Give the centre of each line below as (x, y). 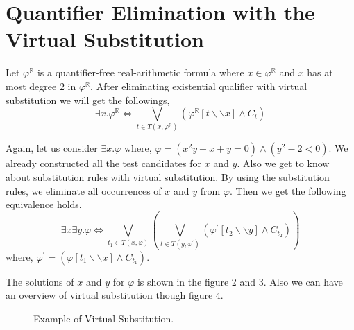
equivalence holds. (44, 204)
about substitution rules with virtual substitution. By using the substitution (168, 177)
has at (320, 72)
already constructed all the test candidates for (103, 163)
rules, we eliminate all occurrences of (84, 190)
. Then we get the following (288, 190)
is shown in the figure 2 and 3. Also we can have (240, 281)
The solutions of (40, 281)
